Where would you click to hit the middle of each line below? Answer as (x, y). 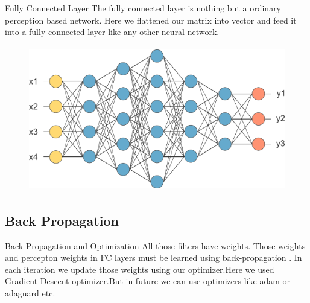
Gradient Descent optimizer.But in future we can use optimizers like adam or (147, 281)
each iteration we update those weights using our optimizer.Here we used (140, 269)
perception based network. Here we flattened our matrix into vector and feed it (151, 20)
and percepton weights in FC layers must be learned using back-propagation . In (153, 257)
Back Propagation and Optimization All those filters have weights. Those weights (155, 245)
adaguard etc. (30, 292)
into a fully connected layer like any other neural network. (112, 32)
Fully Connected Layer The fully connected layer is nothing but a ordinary (143, 8)
